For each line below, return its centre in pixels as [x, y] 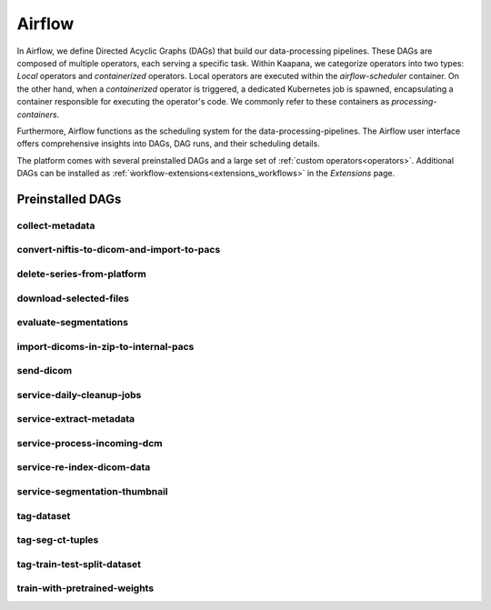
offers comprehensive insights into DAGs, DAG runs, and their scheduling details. [168, 144]
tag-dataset [44, 515]
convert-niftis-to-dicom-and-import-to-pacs [119, 250]
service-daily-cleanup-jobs [79, 395]
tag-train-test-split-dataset [79, 564]
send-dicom [45, 371]
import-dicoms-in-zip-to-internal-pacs [105, 346]
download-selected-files [73, 298]
